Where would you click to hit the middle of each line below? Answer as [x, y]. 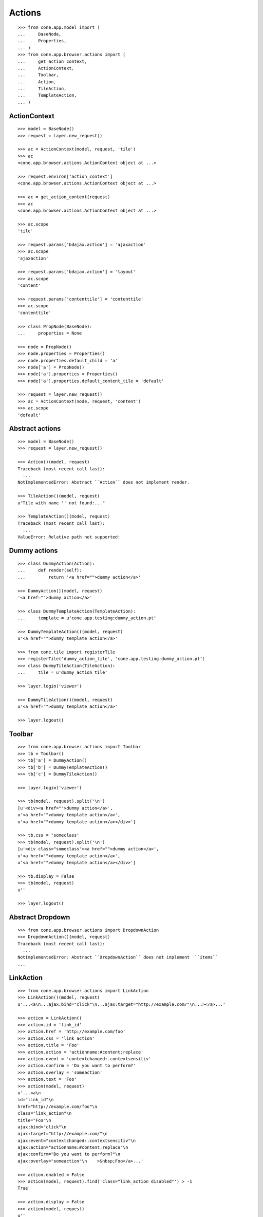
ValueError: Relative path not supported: [69, 537]
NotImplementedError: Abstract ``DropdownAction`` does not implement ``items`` [118, 957]
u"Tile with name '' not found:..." [61, 503]
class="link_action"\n [45, 1113]
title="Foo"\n [34, 1120]
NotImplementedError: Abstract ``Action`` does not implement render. [104, 482]
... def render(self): [50, 570]
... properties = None [50, 333]
